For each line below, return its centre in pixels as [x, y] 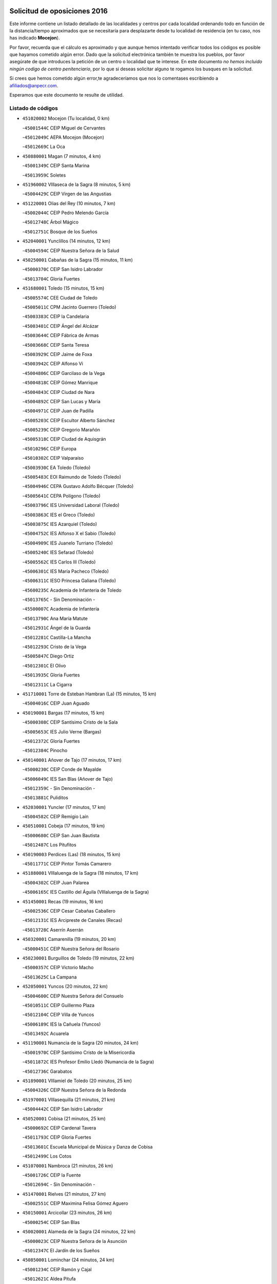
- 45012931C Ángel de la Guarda [56, 628]
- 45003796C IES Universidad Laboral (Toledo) [71, 505]
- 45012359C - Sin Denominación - [59, 788]
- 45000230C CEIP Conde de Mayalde [62, 769]
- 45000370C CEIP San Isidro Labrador [63, 269]
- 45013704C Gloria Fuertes [51, 279]
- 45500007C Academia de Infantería [61, 609]
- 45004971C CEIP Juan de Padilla [58, 411]
